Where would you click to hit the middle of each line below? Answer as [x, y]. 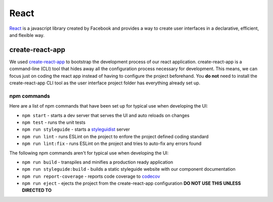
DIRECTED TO [37, 190]
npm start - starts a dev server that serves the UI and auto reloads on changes [106, 115]
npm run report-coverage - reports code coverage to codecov [91, 176]
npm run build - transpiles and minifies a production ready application [98, 162]
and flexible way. [27, 35]
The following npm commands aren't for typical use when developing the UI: [89, 153]
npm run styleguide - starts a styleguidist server [76, 129]
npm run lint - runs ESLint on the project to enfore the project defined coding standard [115, 136]
